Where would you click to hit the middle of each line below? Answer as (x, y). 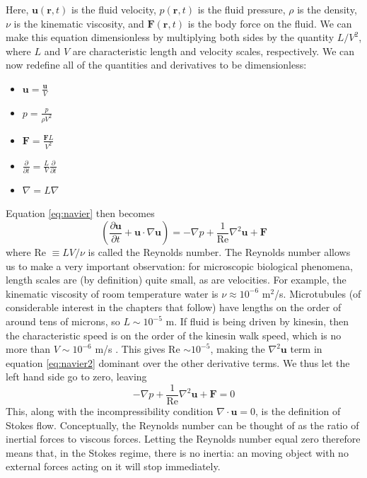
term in (306, 349)
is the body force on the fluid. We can (270, 23)
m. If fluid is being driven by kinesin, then (257, 321)
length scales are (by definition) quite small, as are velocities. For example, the (176, 280)
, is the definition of (298, 411)
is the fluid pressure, (241, 9)
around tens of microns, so (63, 321)
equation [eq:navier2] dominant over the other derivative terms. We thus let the (178, 362)
